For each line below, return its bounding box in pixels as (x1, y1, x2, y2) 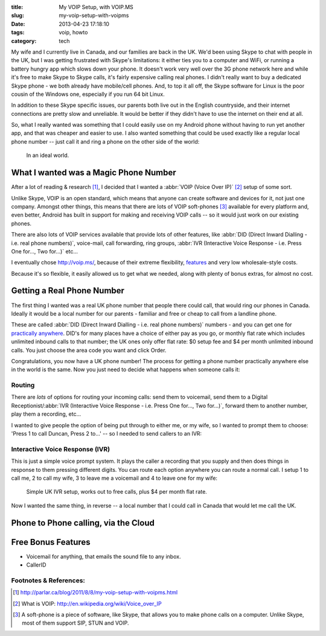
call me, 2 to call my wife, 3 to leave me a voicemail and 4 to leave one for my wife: (11, 474, 217, 482)
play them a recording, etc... (11, 410, 81, 418)
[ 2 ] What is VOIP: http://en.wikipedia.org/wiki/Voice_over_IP (13, 600, 162, 607)
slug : (11, 12, 24, 19)
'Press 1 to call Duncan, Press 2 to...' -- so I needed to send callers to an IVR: (11, 430, 202, 437)
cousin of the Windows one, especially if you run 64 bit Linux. (11, 91, 165, 98)
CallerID (26, 561, 46, 568)
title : (11, 4, 24, 10)
